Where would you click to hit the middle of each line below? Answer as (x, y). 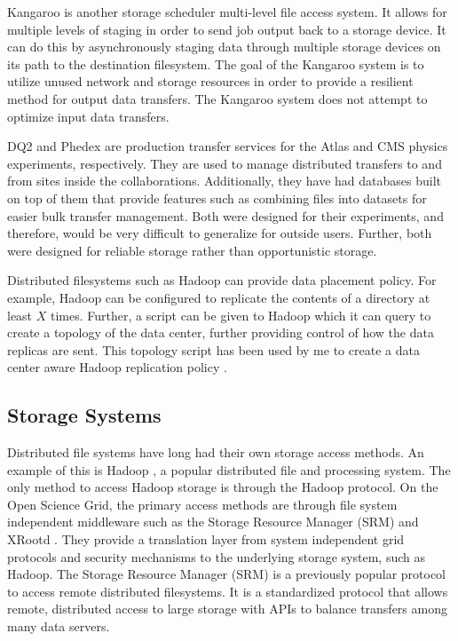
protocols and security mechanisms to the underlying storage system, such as (216, 556)
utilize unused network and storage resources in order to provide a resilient (210, 81)
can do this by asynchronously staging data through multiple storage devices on (224, 47)
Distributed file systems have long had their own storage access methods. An (216, 452)
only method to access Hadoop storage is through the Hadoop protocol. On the (223, 487)
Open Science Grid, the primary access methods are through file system (202, 504)
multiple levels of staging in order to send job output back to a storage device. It (227, 29)
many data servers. (59, 626)
